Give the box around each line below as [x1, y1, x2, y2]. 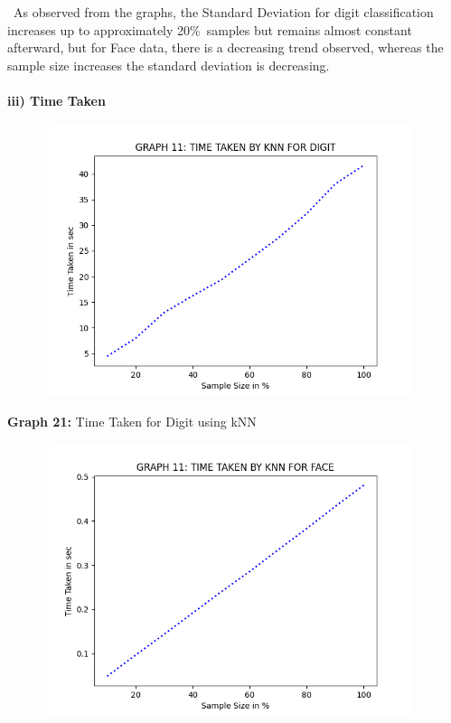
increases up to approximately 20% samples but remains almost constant [7, 20, 412, 39]
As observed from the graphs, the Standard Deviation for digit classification [13, 3, 434, 21]
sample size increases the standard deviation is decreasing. [7, 55, 330, 74]
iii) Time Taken [7, 90, 106, 109]
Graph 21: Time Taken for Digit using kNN [7, 411, 257, 430]
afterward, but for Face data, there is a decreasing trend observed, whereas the [7, 38, 444, 57]
